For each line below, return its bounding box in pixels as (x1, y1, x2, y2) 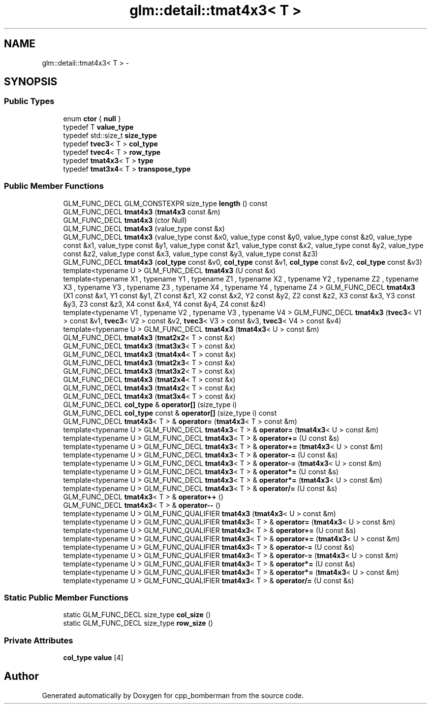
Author (4, 670, 39, 683)
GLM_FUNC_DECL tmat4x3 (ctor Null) (63, 215, 187, 224)
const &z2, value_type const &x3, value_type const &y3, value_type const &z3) (63, 249, 318, 258)
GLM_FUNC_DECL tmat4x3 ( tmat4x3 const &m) (63, 207, 220, 216)
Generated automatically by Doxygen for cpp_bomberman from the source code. (42, 691, 304, 700)
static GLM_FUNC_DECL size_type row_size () (63, 619, 213, 628)
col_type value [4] (63, 653, 123, 662)
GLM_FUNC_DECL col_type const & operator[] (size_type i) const (63, 408, 277, 417)
